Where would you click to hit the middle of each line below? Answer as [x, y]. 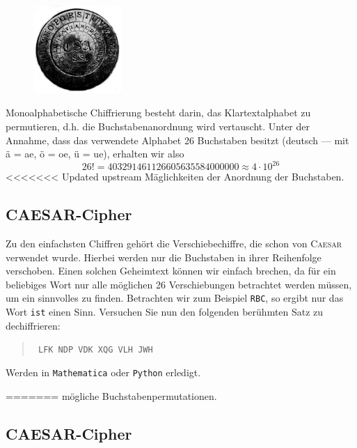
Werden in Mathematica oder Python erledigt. [103, 372]
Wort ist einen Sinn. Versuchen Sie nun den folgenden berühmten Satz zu [165, 312]
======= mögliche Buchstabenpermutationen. [111, 395]
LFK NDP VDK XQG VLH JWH [95, 350]
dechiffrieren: [33, 325]
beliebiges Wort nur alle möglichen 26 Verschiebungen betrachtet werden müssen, [179, 284]
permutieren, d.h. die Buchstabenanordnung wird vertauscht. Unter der [158, 126]
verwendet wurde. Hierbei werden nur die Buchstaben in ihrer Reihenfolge [164, 257]
